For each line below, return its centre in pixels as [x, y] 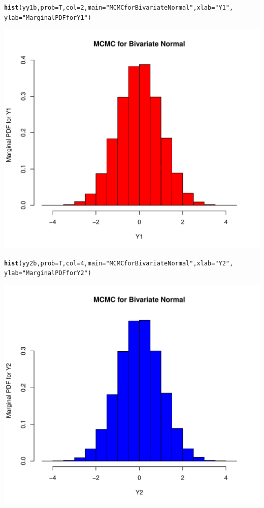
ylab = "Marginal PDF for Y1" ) [48, 18]
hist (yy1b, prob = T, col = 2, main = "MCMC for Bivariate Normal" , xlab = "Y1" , [119, 8]
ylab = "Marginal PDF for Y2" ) [48, 273]
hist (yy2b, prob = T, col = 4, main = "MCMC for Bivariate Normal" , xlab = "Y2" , [119, 263]
